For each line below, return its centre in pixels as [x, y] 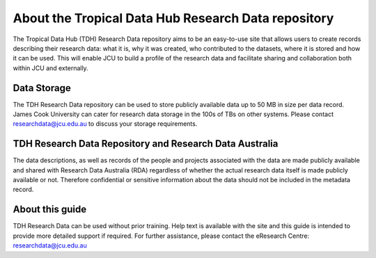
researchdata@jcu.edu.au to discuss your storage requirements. [105, 124]
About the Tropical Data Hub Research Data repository [173, 18]
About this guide [50, 210]
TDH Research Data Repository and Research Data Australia [146, 144]
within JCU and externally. [50, 68]
